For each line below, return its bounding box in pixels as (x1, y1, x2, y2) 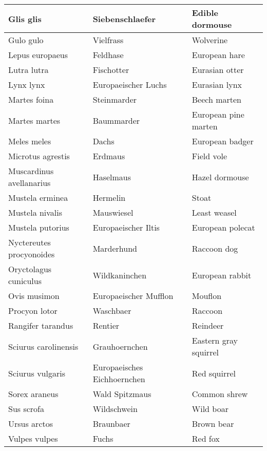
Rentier (92, 320, 120, 331)
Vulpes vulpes (8, 433, 58, 444)
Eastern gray (192, 334, 238, 346)
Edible (192, 7, 218, 18)
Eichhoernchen (92, 373, 145, 385)
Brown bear (192, 418, 234, 429)
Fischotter (92, 64, 129, 76)
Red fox (192, 433, 220, 444)
